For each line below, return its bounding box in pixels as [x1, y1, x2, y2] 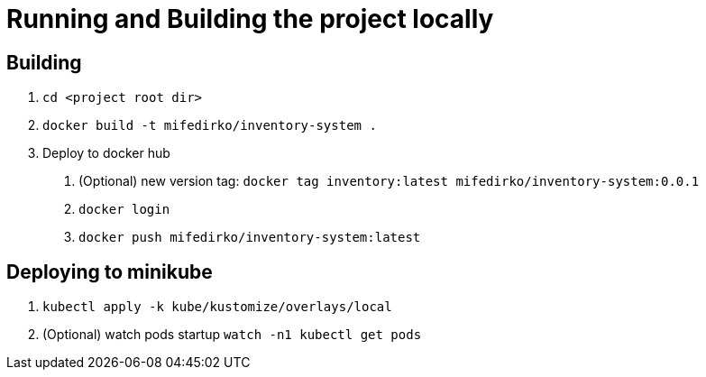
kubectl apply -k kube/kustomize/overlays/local [42, 299, 392, 315]
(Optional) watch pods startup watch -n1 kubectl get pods [42, 326, 422, 343]
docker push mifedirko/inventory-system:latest [78, 230, 421, 245]
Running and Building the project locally [6, 4, 494, 34]
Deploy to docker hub [42, 145, 170, 161]
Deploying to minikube [6, 260, 213, 283]
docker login [78, 202, 170, 217]
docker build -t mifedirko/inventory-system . [42, 118, 377, 133]
